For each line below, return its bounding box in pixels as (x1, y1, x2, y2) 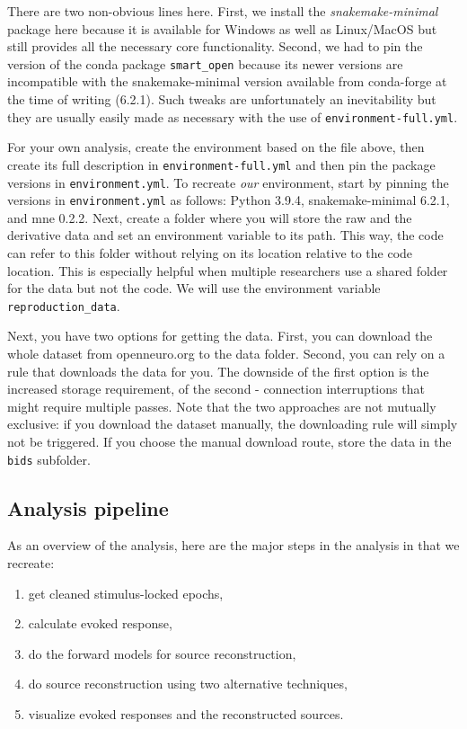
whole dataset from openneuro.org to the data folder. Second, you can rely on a (7, 344, 445, 363)
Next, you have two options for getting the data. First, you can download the (7, 326, 433, 345)
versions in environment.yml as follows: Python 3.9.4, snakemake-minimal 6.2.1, (7, 191, 450, 209)
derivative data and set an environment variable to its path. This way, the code (7, 226, 444, 244)
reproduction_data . (7, 296, 120, 315)
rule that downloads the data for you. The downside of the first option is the (7, 361, 429, 380)
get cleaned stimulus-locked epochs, (28, 583, 224, 602)
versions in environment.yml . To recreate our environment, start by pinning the (7, 173, 449, 191)
